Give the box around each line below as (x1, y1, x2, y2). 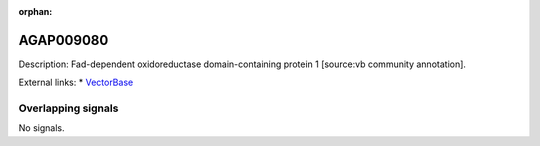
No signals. (18, 122, 65, 134)
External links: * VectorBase (18, 76, 134, 89)
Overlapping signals (18, 101, 119, 115)
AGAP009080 (18, 31, 109, 49)
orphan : (18, 6, 53, 17)
